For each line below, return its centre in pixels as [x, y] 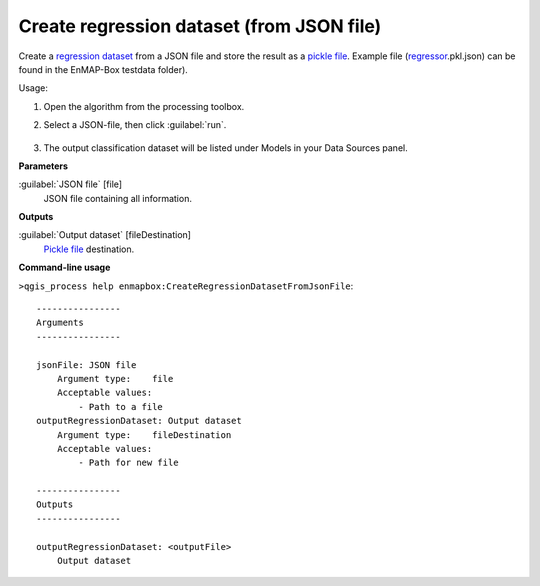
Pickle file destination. [89, 249]
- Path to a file [121, 406]
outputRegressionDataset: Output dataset [139, 421]
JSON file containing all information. [117, 198]
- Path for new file [128, 463]
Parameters [43, 166]
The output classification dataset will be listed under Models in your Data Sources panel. [226, 147]
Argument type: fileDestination [144, 434]
